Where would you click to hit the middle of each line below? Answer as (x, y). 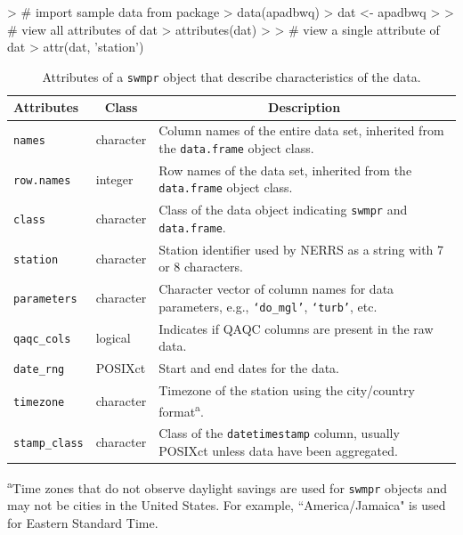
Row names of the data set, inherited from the (285, 170)
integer (114, 178)
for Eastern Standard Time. (83, 522)
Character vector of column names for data (276, 289)
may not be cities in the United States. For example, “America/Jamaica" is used (227, 505)
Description (305, 107)
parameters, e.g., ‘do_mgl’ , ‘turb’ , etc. (268, 306)
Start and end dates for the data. (249, 368)
